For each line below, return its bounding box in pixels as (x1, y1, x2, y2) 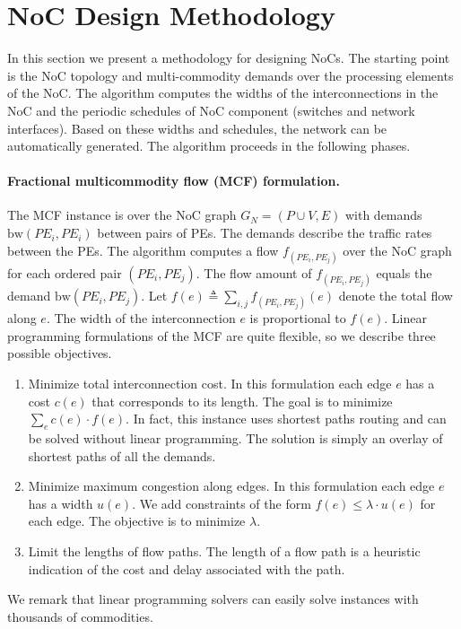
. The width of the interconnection (46, 309, 236, 328)
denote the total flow (338, 286, 453, 305)
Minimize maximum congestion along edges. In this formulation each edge (28, 476, 435, 495)
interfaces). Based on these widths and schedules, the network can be (7, 118, 387, 137)
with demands (344, 205, 422, 224)
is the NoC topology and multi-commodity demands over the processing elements (7, 66, 454, 84)
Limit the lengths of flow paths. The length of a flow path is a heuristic (28, 541, 421, 560)
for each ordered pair (7, 263, 122, 282)
